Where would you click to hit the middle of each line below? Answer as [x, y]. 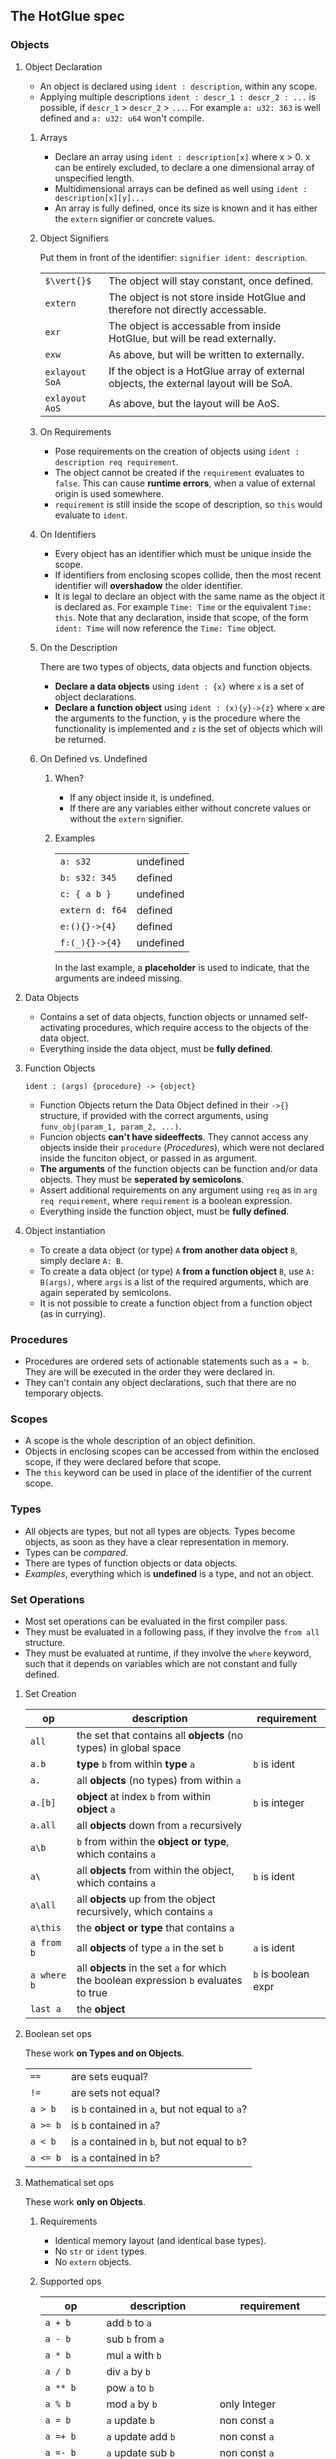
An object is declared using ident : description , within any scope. [178, 86]
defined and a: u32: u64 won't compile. [122, 118]
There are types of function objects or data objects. [131, 1563]
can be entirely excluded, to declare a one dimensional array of [184, 167]
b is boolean [281, 1974]
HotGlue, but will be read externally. [192, 338]
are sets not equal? [115, 2092]
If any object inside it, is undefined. [142, 797]
